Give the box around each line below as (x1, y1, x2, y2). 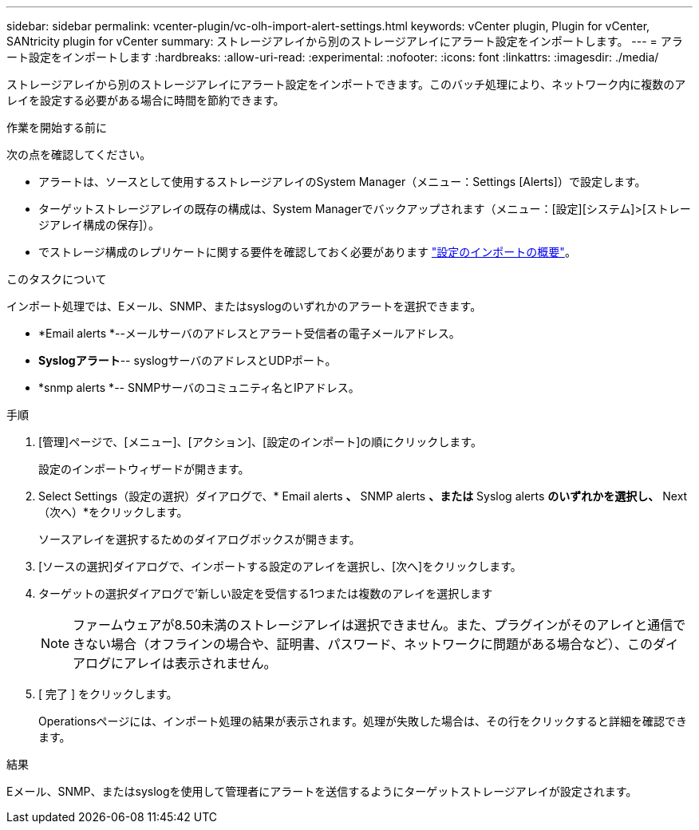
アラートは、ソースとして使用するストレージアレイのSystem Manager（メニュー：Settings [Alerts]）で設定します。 (38, 175, 646, 188)
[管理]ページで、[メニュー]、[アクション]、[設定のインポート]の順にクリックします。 (38, 435, 482, 449)
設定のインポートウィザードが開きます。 (38, 462, 250, 476)
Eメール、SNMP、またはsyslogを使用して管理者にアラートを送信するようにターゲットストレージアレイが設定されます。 (6, 785, 638, 798)
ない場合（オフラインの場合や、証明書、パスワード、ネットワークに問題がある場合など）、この (85, 636, 653, 652)
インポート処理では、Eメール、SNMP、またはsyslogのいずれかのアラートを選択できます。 (6, 299, 482, 313)
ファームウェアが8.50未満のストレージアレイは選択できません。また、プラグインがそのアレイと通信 (73, 617, 673, 633)
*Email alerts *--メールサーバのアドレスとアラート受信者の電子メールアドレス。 (38, 326, 460, 340)
